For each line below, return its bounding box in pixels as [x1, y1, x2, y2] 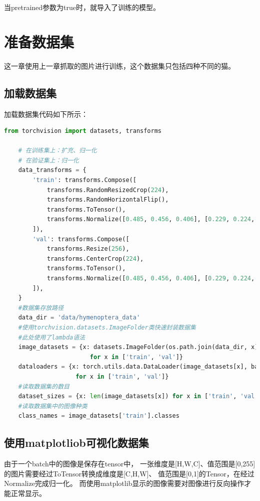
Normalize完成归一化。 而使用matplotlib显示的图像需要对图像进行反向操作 [4, 478, 244, 488]
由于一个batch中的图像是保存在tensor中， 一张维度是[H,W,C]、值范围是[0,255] [4, 458, 255, 469]
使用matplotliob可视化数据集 [4, 435, 149, 450]
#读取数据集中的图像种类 [18, 402, 87, 410]
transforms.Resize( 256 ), [46, 245, 129, 253]
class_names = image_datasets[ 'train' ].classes [18, 412, 179, 420]
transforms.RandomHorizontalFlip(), [46, 196, 169, 204]
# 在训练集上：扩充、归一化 [18, 147, 97, 154]
